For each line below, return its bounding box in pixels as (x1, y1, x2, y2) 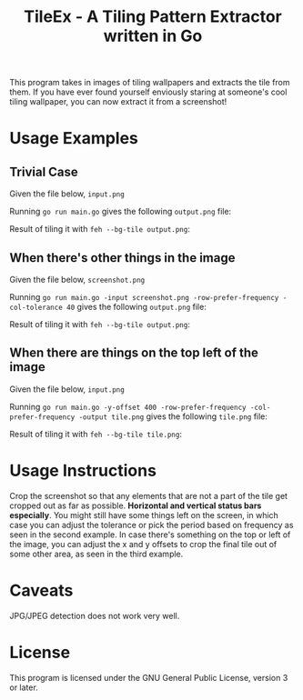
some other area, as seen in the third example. (9, 548, 184, 559)
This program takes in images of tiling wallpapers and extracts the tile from (9, 77, 290, 88)
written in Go (103, 25, 203, 46)
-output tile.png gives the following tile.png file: (78, 411, 268, 422)
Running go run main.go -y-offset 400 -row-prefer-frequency (9, 401, 247, 412)
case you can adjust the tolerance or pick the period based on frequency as (9, 519, 294, 530)
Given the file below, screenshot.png (9, 275, 146, 285)
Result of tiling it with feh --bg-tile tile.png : (9, 428, 182, 439)
